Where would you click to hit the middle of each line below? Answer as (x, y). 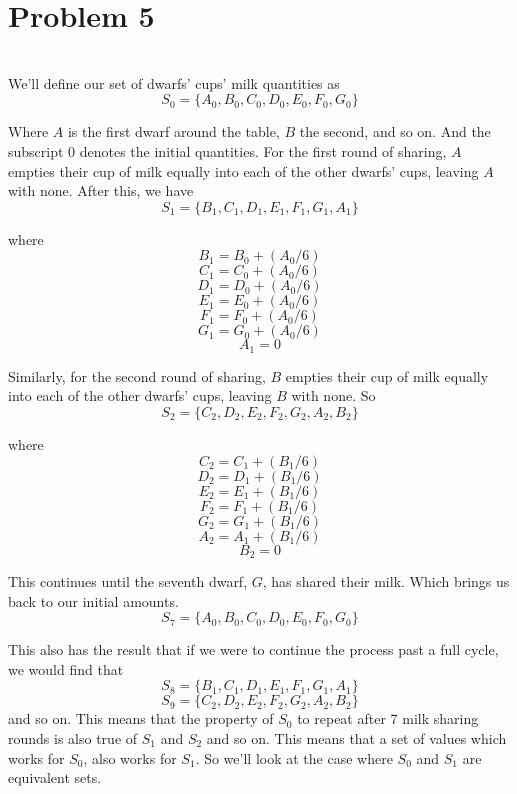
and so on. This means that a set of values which (356, 737)
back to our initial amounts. (93, 600)
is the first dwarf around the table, (173, 131)
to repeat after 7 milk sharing (388, 718)
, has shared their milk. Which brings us (386, 580)
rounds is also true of (73, 737)
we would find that (66, 668)
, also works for (130, 757)
